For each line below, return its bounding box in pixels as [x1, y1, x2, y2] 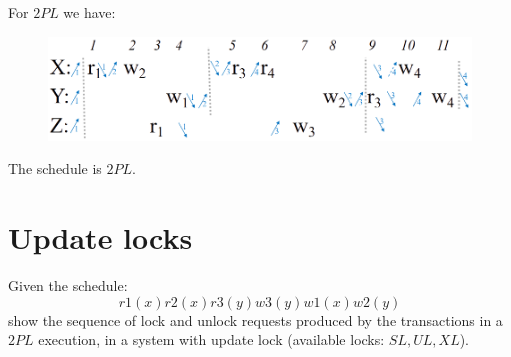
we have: [63, 2, 116, 22]
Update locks [8, 217, 193, 258]
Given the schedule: [8, 275, 128, 296]
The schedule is [8, 158, 102, 179]
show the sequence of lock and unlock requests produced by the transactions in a [8, 309, 503, 330]
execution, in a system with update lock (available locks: [38, 329, 385, 350]
